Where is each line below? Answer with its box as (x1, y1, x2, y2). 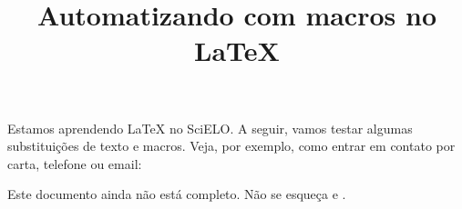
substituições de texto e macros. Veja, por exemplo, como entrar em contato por (7, 136, 456, 155)
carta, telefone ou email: (7, 154, 142, 173)
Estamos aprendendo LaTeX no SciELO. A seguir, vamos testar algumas (7, 118, 413, 137)
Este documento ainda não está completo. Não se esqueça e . (7, 184, 346, 204)
